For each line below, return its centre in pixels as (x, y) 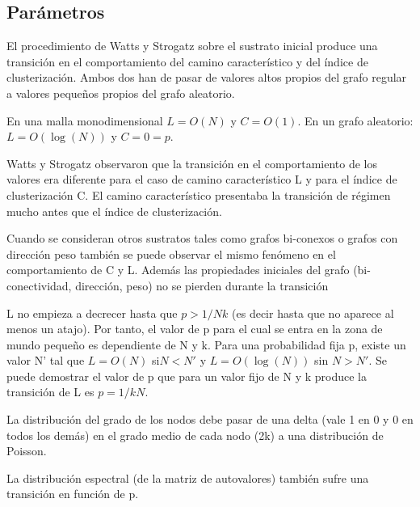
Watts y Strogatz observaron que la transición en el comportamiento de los (192, 163)
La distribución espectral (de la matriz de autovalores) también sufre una (188, 477)
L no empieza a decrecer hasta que (92, 313)
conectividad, (39, 285)
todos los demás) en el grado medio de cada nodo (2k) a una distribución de (195, 435)
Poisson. (27, 451)
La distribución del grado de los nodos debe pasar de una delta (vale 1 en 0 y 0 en (210, 419)
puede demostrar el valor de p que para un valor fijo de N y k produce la (187, 376)
